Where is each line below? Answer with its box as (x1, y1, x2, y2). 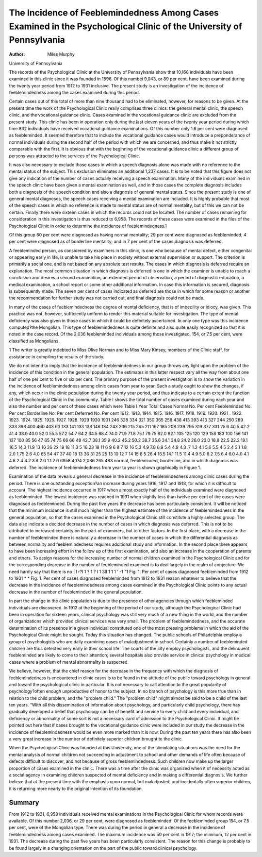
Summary (9, 798, 39, 807)
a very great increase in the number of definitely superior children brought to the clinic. (9, 736, 183, 742)
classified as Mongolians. (9, 338, 60, 344)
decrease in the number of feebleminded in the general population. (9, 589, 143, 595)
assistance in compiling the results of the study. (9, 353, 104, 359)
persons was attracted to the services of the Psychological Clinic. (9, 153, 140, 159)
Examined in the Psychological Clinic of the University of (9, 21, 243, 32)
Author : (9, 51, 25, 57)
